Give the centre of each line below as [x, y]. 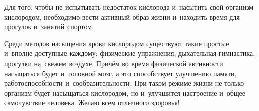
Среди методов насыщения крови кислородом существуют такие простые [117, 43]
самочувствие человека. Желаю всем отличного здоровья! [92, 103]
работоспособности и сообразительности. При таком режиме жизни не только [124, 83]
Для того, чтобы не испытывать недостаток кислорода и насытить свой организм [129, 7]
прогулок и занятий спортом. [49, 26]
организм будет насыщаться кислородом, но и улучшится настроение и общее [125, 93]
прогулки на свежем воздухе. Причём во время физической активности [114, 63]
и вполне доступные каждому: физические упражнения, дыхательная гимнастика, [130, 53]
